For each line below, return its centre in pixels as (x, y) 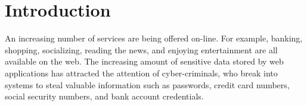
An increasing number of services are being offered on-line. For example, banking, (154, 38)
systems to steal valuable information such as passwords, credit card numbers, (147, 84)
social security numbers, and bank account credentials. (104, 96)
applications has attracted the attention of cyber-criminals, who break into (141, 73)
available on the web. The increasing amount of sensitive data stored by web (144, 61)
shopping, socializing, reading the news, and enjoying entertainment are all (141, 49)
